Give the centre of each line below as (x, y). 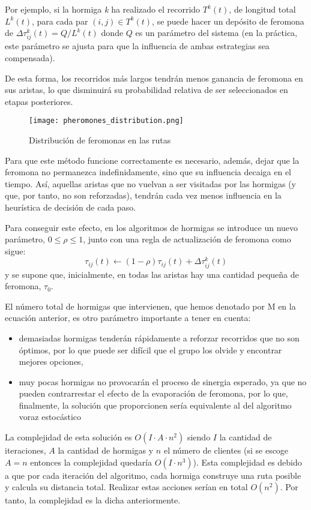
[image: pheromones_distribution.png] (106, 121)
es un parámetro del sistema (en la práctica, (216, 33)
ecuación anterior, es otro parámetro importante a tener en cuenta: (128, 318)
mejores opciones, (51, 361)
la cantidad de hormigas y (106, 450)
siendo (199, 437)
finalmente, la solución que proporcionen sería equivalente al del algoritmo (155, 405)
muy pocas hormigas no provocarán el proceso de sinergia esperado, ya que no (163, 381)
